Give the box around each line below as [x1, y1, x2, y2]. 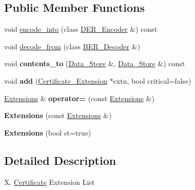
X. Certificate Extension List [4, 176, 95, 187]
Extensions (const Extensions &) [4, 110, 112, 121]
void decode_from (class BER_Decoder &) [4, 41, 141, 51]
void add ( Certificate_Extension [4, 75, 108, 86]
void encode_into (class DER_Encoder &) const [4, 24, 158, 34]
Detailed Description [4, 152, 116, 168]
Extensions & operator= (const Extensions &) [4, 92, 154, 103]
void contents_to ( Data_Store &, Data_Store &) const [4, 58, 185, 69]
